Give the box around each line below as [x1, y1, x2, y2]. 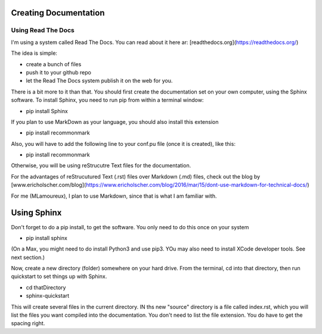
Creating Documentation [11, 8, 105, 18]
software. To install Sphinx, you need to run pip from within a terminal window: [11, 96, 204, 104]
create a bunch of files [26, 60, 82, 68]
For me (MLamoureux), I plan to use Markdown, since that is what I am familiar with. [11, 192, 217, 199]
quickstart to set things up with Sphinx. [11, 273, 107, 280]
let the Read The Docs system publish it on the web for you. [26, 77, 173, 85]
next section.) [11, 254, 45, 261]
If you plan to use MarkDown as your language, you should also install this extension [11, 118, 219, 125]
